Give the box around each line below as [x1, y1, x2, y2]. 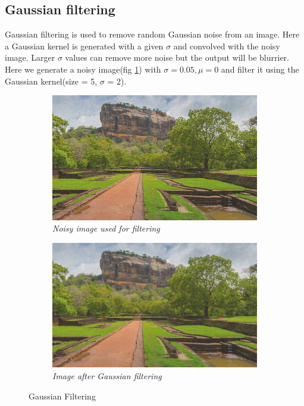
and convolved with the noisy [173, 39, 280, 52]
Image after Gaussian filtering [52, 370, 162, 382]
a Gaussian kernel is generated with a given [5, 39, 164, 52]
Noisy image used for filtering [52, 222, 160, 235]
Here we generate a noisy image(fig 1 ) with [5, 63, 161, 75]
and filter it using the [221, 63, 299, 75]
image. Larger [5, 51, 55, 64]
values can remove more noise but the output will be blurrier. [65, 51, 290, 64]
